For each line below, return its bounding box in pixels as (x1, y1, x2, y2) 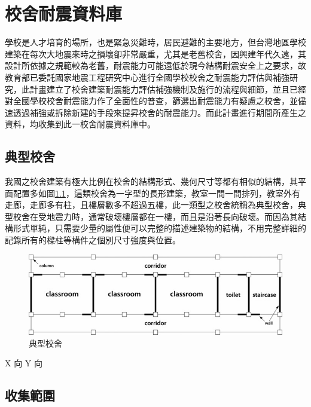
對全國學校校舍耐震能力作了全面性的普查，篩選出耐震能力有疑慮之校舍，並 (5, 94, 298, 107)
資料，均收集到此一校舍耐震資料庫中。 (5, 118, 155, 130)
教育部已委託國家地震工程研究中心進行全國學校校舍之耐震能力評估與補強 (5, 71, 289, 83)
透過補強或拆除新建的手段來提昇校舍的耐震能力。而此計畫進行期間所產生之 (13, 106, 306, 118)
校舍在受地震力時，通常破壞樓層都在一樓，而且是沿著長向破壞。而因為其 (13, 210, 298, 222)
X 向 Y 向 (5, 357, 42, 369)
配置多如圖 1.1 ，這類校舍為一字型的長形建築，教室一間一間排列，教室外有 (13, 186, 300, 199)
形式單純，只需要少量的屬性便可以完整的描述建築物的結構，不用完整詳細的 (13, 222, 306, 234)
